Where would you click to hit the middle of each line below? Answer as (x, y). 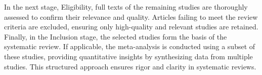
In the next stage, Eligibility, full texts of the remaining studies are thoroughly (126, 7)
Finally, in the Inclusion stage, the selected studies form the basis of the (116, 36)
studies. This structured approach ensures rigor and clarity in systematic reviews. (130, 66)
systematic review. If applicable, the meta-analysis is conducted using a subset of (130, 46)
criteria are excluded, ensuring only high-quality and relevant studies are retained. (131, 27)
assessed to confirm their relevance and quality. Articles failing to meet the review (131, 16)
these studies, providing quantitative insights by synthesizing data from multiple (128, 56)
